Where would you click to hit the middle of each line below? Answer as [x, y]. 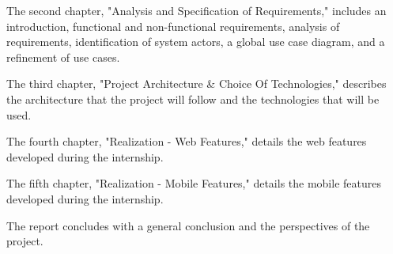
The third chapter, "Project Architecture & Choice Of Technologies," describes [196, 83]
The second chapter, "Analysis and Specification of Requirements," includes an [196, 10]
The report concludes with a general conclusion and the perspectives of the [188, 225]
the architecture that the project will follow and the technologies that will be [193, 99]
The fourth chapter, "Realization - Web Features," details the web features [187, 141]
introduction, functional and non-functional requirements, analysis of [173, 26]
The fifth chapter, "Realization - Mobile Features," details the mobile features [194, 183]
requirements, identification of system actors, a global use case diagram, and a [196, 42]
